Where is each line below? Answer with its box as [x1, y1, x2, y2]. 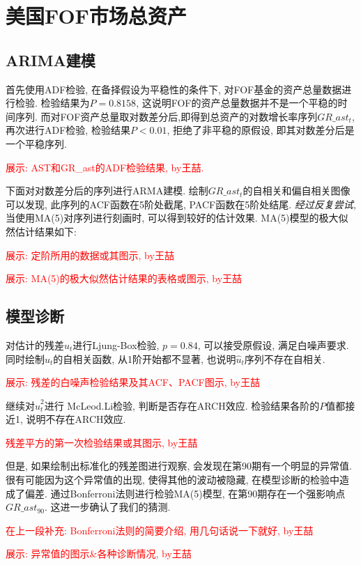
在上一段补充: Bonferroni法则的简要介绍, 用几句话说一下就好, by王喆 [6, 523, 314, 537]
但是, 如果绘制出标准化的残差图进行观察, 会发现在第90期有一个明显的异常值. [6, 458, 352, 473]
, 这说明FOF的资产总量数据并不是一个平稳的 [136, 95, 338, 110]
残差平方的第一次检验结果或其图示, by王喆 [6, 435, 198, 449]
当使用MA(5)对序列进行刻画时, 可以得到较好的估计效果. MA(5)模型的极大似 [6, 210, 348, 225]
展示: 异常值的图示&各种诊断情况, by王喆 [6, 546, 192, 561]
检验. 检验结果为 [15, 95, 90, 110]
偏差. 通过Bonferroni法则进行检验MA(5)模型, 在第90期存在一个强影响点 [24, 486, 346, 500]
